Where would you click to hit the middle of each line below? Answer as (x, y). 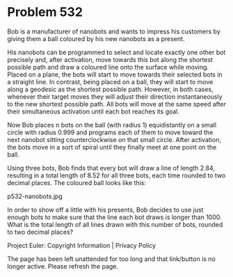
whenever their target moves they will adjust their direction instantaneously (115, 96)
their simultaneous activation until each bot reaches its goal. (93, 111)
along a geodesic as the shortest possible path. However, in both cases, (110, 89)
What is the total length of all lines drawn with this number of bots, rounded (115, 224)
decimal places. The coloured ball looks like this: (77, 182)
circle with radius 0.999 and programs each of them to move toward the (110, 132)
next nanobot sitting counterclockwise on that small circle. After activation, (114, 139)
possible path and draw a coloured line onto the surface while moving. (108, 67)
